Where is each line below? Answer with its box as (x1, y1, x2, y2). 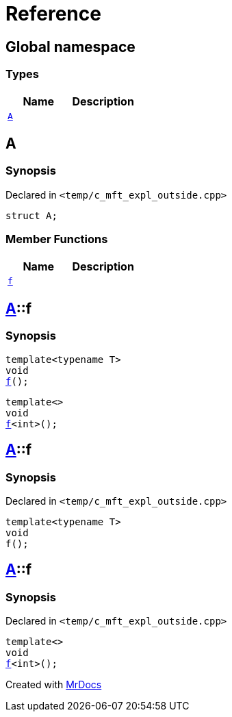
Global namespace (5, 38, 136, 55)
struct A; (5, 210, 57, 221)
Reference (5, 2, 101, 25)
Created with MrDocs (5, 679, 102, 691)
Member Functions (5, 232, 108, 247)
